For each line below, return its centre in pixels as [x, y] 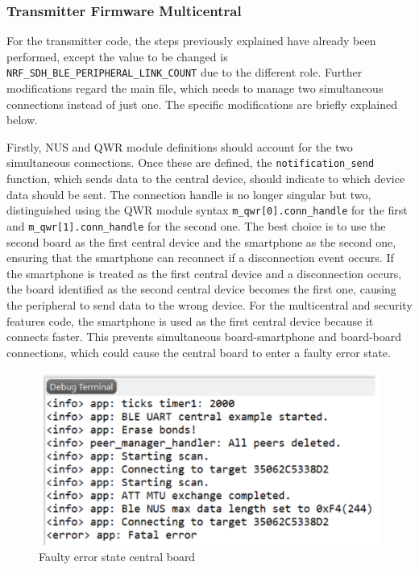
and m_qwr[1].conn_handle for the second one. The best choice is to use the [196, 225]
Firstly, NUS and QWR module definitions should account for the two [180, 146]
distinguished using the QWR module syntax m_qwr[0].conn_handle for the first [207, 210]
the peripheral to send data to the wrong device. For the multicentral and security [209, 304]
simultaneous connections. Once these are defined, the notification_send [191, 162]
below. [22, 120]
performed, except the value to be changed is [117, 56]
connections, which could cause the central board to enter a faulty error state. [199, 352]
